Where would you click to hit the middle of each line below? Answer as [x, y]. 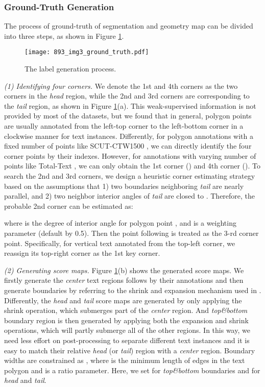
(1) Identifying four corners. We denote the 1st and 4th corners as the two [121, 86]
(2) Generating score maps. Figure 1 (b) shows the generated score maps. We [124, 270]
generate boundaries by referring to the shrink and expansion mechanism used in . [133, 290]
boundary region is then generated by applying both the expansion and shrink [126, 320]
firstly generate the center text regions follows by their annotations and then [124, 280]
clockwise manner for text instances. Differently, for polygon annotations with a [129, 136]
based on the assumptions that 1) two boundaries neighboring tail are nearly [124, 186]
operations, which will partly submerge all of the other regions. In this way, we [127, 330]
